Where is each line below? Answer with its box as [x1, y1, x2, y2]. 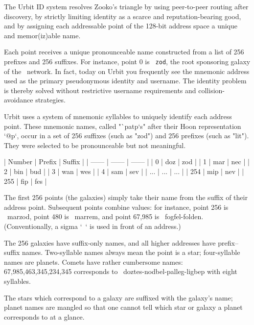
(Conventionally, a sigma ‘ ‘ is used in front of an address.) [4, 221, 181, 231]
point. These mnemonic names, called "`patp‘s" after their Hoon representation [4, 121, 241, 131]
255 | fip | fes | [4, 175, 47, 186]
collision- [198, 85, 225, 95]
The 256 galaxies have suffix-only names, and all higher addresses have [4, 237, 216, 248]
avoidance [4, 95, 33, 105]
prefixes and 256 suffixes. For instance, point [4, 56, 138, 66]
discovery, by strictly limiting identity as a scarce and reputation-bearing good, [4, 11, 241, 21]
